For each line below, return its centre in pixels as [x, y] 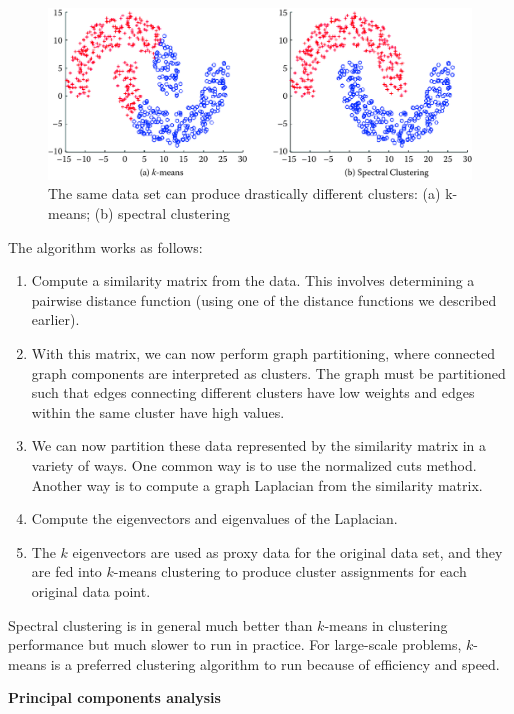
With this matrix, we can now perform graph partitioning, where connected [263, 352]
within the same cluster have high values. [158, 411]
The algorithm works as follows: [105, 246]
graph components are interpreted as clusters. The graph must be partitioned [268, 372]
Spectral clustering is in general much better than [160, 624]
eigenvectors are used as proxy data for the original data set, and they [287, 551]
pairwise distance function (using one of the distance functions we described [264, 299]
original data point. [91, 590]
